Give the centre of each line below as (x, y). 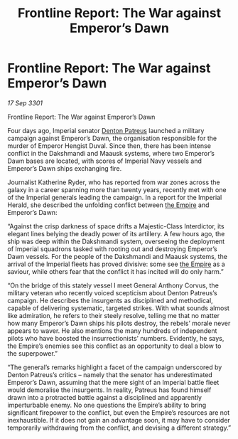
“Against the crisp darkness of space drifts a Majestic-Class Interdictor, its (116, 226)
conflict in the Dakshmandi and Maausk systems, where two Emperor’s (111, 153)
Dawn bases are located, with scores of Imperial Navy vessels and (105, 161)
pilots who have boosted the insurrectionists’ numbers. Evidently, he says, (116, 338)
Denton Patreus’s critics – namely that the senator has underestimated (110, 374)
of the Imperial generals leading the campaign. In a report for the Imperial (115, 197)
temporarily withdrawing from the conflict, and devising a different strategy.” (119, 428)
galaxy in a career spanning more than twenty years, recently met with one (117, 189)
